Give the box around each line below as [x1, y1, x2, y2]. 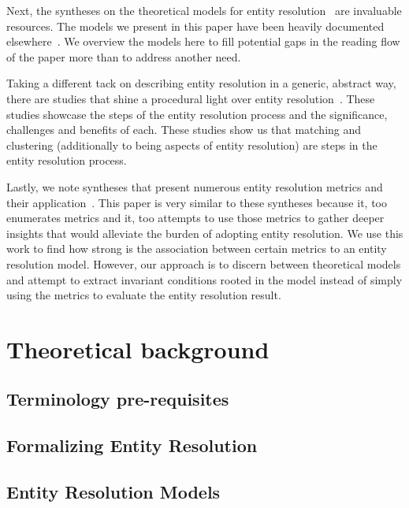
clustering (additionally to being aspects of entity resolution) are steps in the [6, 136, 377, 153]
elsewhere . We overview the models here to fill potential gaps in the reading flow [6, 33, 400, 50]
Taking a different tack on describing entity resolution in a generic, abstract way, [6, 75, 396, 91]
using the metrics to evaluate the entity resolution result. [6, 287, 281, 303]
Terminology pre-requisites [6, 387, 229, 411]
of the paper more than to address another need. [6, 48, 241, 65]
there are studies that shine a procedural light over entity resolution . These [6, 90, 375, 106]
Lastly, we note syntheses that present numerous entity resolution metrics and [6, 178, 383, 195]
